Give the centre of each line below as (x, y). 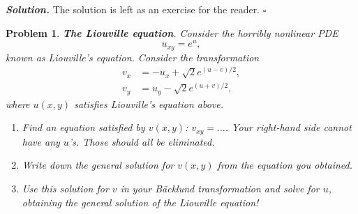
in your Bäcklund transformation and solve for (220, 188)
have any (41, 141)
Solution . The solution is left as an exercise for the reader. (133, 9)
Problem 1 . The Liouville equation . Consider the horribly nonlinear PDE (172, 32)
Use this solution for (65, 188)
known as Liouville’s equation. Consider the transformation (133, 57)
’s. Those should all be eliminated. (142, 141)
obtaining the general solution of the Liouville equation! (140, 202)
